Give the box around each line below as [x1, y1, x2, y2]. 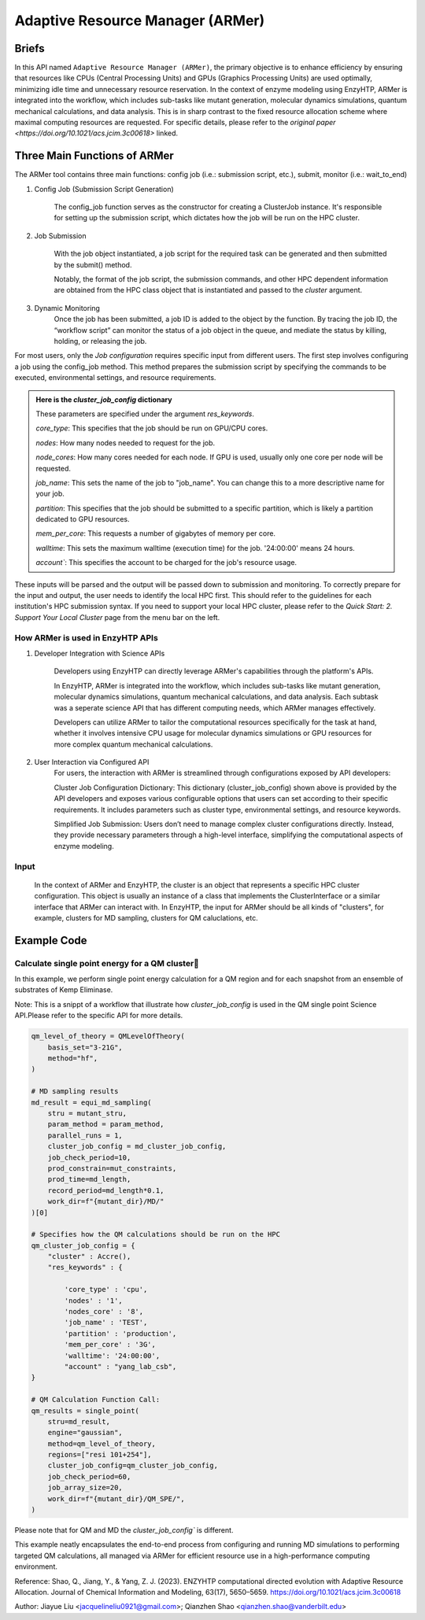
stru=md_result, [47, 1417, 110, 1426]
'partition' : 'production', [64, 1329, 177, 1338]
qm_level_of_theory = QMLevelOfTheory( [31, 1031, 185, 1041]
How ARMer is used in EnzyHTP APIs [14, 632, 159, 643]
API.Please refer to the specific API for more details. [14, 1011, 183, 1020]
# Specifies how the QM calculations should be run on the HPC [31, 1230, 281, 1239]
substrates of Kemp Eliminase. [14, 985, 113, 995]
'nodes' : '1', [64, 1296, 124, 1305]
